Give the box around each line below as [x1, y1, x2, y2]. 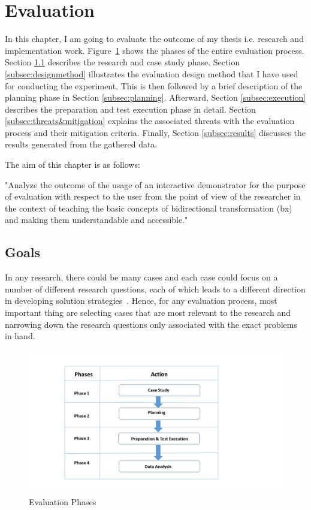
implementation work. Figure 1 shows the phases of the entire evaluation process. [5, 44, 304, 56]
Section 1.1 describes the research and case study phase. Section [5, 56, 240, 68]
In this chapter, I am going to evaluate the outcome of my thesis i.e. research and [5, 32, 304, 45]
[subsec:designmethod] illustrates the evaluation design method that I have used [5, 67, 298, 80]
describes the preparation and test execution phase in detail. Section [5, 102, 256, 115]
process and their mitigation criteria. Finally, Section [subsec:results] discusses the [5, 126, 306, 138]
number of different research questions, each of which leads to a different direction [5, 282, 306, 295]
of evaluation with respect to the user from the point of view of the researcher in [5, 190, 301, 203]
